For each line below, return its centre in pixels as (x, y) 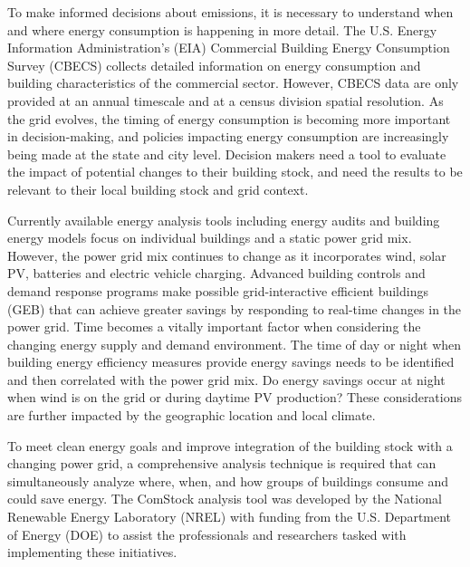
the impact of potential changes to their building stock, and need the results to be (235, 172)
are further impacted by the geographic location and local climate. (192, 415)
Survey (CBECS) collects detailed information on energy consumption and (214, 65)
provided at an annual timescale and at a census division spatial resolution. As (225, 100)
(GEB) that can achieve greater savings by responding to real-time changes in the (235, 308)
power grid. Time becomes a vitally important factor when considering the (214, 327)
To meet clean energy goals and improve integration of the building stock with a (230, 445)
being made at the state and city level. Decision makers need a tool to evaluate (227, 154)
